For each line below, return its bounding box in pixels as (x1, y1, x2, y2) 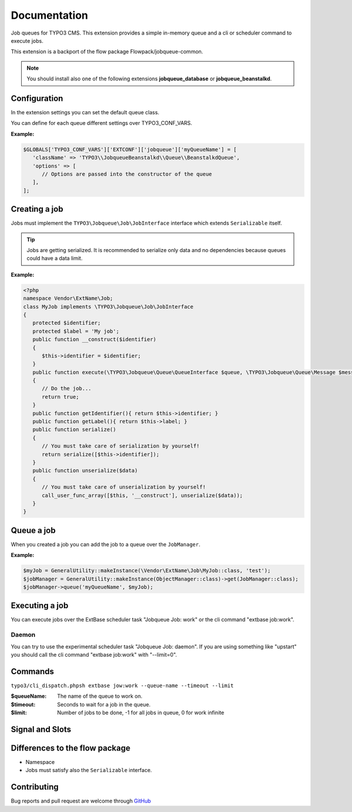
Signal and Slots (11, 724, 72, 734)
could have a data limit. (26, 255, 83, 262)
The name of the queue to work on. (57, 692, 143, 700)
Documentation (11, 9, 89, 22)
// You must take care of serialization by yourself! (42, 443, 200, 450)
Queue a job (11, 525, 56, 535)
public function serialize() (32, 426, 117, 433)
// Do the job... (42, 385, 92, 392)
